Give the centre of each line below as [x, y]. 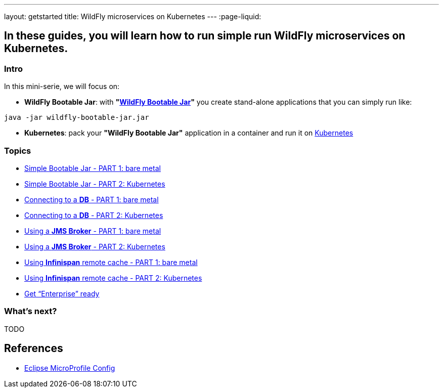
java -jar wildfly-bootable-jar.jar [77, 118]
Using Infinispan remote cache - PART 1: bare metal [111, 262]
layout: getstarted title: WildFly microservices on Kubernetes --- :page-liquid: [133, 16]
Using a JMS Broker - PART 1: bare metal [93, 231]
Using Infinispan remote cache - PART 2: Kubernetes [113, 278]
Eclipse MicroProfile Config [70, 368]
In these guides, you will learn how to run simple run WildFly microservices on [205, 36]
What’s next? [31, 311]
